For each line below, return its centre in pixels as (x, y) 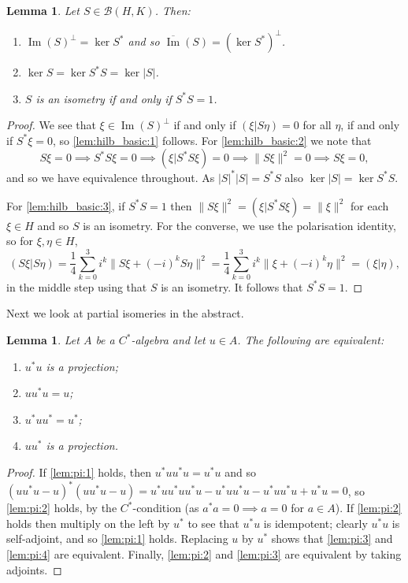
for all (317, 125)
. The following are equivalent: (311, 340)
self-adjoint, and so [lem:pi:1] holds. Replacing (117, 538)
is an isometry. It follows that (232, 286)
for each (370, 205)
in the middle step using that (77, 286)
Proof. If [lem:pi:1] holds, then (79, 472)
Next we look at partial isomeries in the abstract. (125, 313)
